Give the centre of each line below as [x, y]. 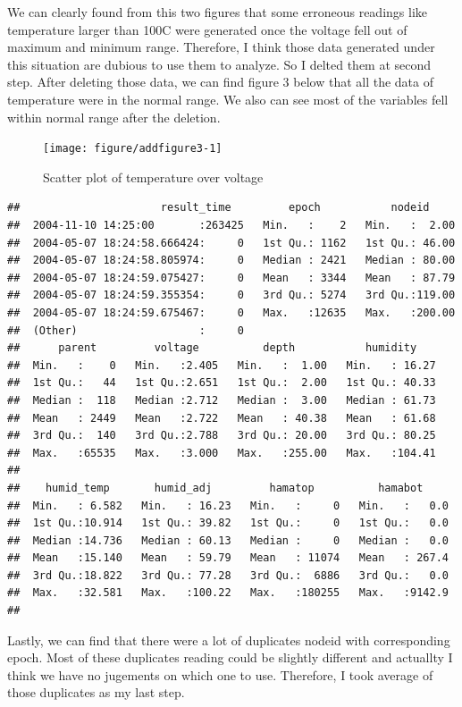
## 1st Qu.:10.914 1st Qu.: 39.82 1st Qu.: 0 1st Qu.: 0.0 [228, 523]
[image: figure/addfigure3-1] [133, 149]
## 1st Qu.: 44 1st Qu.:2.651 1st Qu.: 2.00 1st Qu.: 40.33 [222, 383]
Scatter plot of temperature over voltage [153, 177]
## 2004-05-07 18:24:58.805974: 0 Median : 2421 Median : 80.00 [231, 261]
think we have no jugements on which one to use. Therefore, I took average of [220, 674]
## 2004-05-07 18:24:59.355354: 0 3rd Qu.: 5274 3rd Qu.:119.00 [231, 295]
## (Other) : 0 [126, 330]
